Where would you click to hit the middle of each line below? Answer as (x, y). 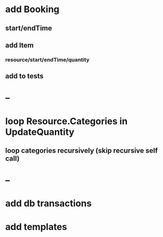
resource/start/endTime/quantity (47, 59)
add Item (20, 45)
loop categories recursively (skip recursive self (82, 151)
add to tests (25, 76)
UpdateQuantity (40, 132)
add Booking (32, 9)
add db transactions (48, 204)
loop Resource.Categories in (67, 121)
